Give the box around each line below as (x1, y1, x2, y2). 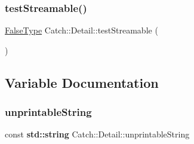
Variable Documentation (5, 73, 159, 91)
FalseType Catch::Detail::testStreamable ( (5, 24, 158, 36)
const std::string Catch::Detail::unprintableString (5, 128, 190, 140)
